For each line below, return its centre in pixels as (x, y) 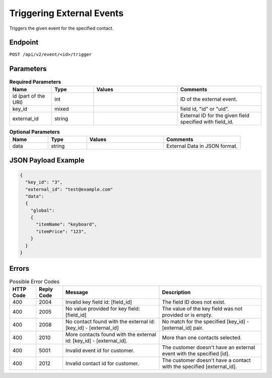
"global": (43, 210)
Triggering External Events (66, 13)
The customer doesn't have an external (209, 347)
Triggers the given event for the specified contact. (61, 28)
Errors (19, 269)
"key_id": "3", (44, 182)
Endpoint (24, 43)
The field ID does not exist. (194, 302)
